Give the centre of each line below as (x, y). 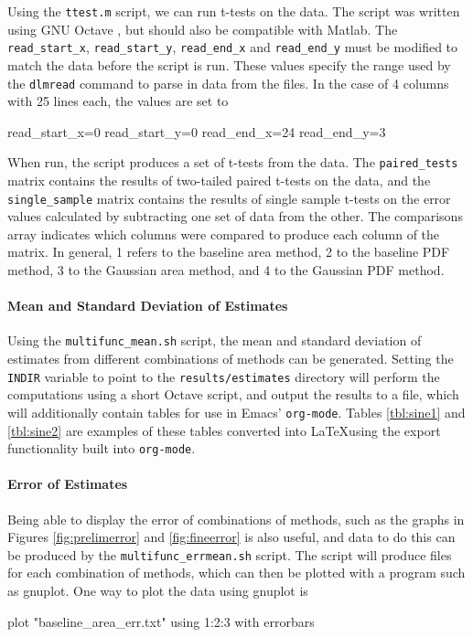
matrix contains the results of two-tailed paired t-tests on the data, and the (219, 180)
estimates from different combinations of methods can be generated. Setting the (231, 359)
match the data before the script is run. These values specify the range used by (229, 64)
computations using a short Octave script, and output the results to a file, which (233, 394)
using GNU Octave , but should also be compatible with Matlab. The (203, 29)
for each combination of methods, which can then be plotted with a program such (236, 573)
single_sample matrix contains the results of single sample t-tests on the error (229, 198)
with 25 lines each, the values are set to (118, 101)
